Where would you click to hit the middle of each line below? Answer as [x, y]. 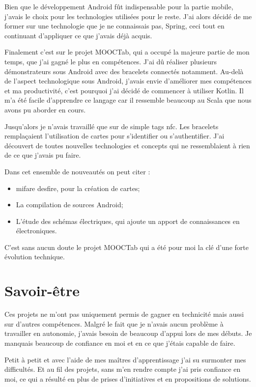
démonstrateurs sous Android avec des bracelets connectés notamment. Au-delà [124, 71]
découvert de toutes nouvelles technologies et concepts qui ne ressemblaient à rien [127, 145]
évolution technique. [35, 257]
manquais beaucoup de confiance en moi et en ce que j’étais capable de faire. [120, 343]
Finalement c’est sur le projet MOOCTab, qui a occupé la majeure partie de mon [127, 52]
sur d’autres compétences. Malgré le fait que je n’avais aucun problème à [114, 323]
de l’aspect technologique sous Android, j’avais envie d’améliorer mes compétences [128, 81]
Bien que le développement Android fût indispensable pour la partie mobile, [119, 6]
